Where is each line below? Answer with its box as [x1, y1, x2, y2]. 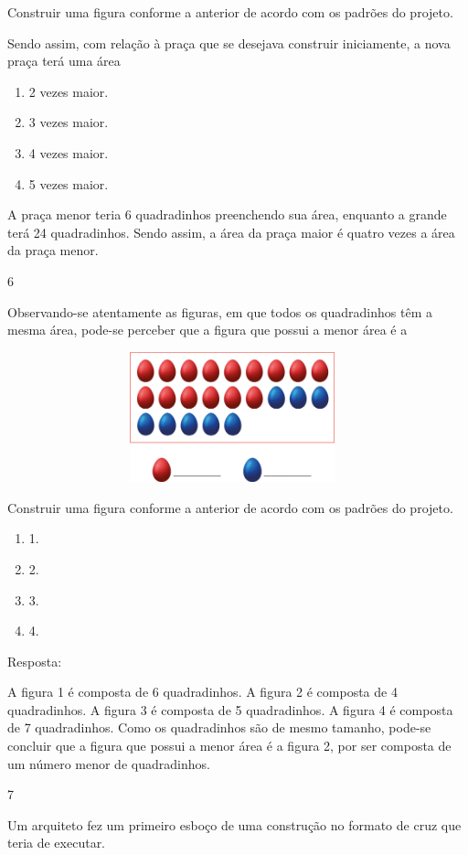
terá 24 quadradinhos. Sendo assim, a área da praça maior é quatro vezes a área [7, 222, 455, 241]
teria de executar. [7, 833, 106, 852]
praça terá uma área [7, 51, 121, 70]
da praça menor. [7, 240, 99, 260]
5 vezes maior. [28, 174, 109, 193]
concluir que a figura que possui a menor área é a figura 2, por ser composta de [7, 736, 452, 755]
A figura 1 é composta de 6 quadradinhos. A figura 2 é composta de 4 [7, 682, 398, 701]
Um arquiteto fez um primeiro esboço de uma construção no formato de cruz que [7, 815, 462, 834]
